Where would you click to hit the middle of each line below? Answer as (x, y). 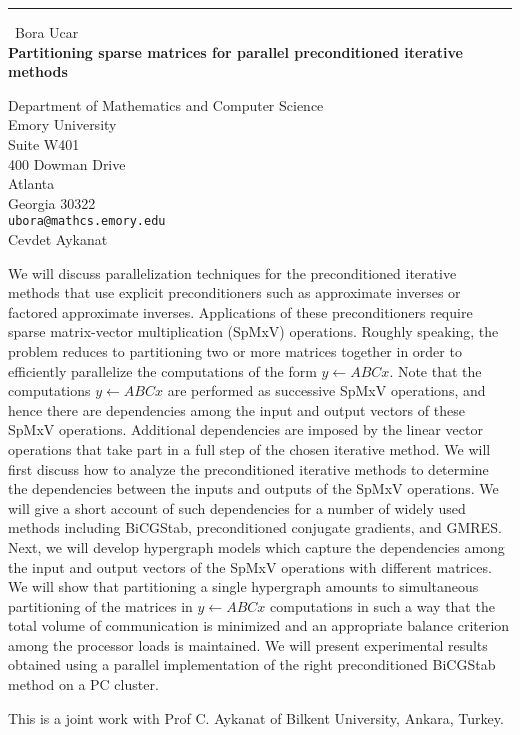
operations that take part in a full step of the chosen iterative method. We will (249, 448)
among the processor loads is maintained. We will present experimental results (248, 644)
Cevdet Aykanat (58, 239)
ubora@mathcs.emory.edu (87, 221)
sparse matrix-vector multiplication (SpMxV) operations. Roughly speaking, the (253, 331)
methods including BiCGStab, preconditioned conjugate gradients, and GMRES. (255, 527)
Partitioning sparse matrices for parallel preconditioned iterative (235, 51)
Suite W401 (44, 143)
